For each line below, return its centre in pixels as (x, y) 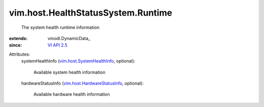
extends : (18, 38)
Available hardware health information (72, 94)
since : (15, 45)
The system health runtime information (60, 27)
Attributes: (20, 54)
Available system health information (69, 72)
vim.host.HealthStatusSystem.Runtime (91, 13)
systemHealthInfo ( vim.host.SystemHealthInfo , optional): (78, 61)
